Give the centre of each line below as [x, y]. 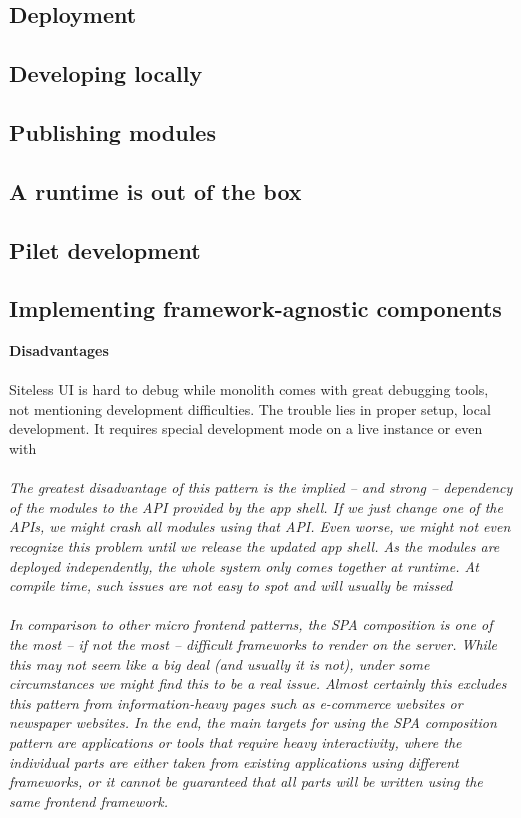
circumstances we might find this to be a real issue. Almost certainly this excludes [258, 683]
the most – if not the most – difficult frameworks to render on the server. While [253, 644]
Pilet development [105, 249]
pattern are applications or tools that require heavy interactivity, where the [235, 741]
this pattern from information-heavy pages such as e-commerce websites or [236, 702]
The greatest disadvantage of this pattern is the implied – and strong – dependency [261, 487]
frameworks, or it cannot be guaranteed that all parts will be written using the [246, 781]
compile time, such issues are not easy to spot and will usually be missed [231, 585]
